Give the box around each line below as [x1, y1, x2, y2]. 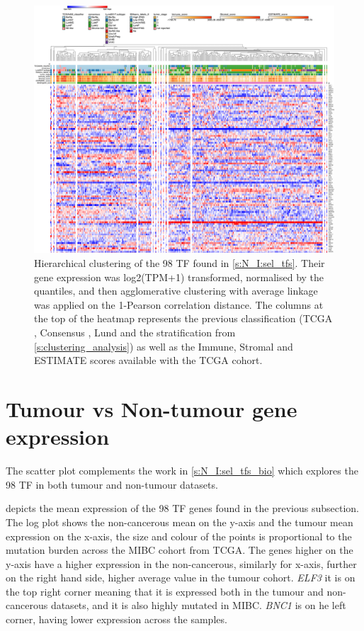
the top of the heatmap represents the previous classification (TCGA [34, 311, 333, 326]
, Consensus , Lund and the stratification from [34, 325, 236, 340]
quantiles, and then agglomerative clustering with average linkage [34, 283, 318, 298]
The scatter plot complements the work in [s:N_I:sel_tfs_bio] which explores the [6, 463, 358, 478]
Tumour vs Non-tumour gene [6, 394, 297, 423]
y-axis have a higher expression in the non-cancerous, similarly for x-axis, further [6, 556, 357, 571]
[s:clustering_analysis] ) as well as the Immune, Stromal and [34, 339, 293, 353]
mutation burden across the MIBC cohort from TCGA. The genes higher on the [6, 542, 353, 557]
